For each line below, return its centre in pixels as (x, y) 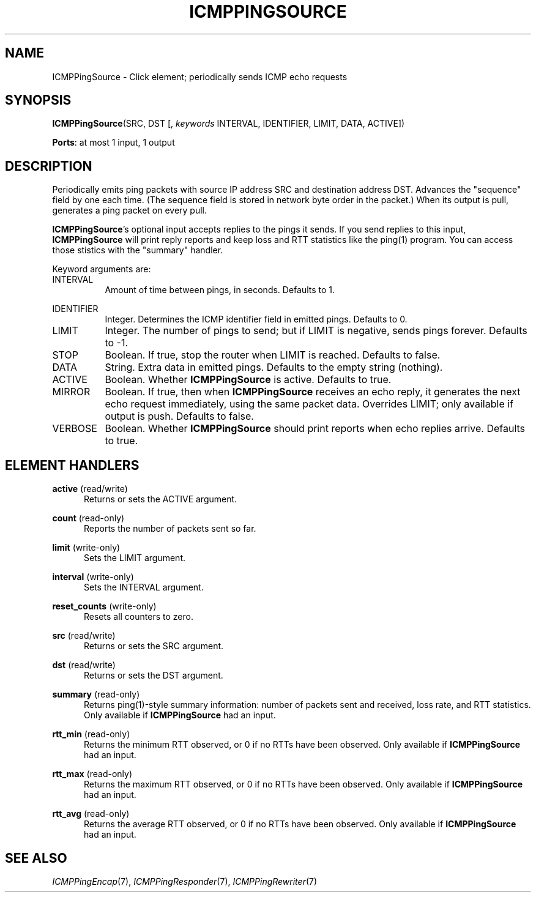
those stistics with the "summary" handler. (138, 250)
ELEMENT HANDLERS (72, 465)
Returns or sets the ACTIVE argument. (161, 499)
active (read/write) (90, 489)
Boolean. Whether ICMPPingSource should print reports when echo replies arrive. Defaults (315, 429)
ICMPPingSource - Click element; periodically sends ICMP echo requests (200, 76)
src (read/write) (84, 636)
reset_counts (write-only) (104, 606)
